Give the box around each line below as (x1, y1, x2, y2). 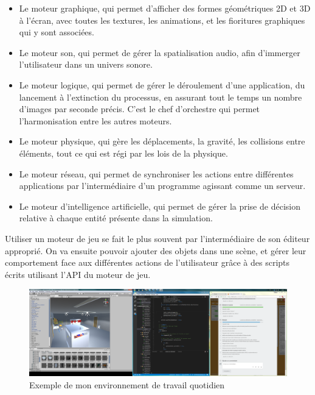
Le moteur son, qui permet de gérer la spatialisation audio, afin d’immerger (19, 46, 300, 59)
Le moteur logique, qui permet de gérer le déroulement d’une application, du (19, 78, 305, 91)
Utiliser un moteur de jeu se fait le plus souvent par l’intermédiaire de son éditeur (5, 232, 310, 244)
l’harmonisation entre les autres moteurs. (19, 114, 172, 127)
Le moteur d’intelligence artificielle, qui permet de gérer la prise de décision (19, 199, 300, 212)
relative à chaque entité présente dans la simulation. (19, 212, 213, 224)
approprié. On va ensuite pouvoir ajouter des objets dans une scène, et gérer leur (5, 244, 306, 257)
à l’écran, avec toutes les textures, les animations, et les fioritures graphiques (19, 13, 305, 26)
